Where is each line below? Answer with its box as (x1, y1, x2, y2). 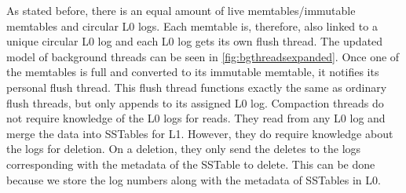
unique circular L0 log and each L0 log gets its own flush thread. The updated (6, 33, 383, 49)
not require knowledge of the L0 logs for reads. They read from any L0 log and (6, 110, 386, 126)
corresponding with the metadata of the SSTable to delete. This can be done (6, 155, 375, 172)
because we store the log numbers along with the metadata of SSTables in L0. (6, 171, 381, 188)
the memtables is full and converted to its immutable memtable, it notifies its (6, 64, 379, 80)
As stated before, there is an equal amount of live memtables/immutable (6, 2, 356, 18)
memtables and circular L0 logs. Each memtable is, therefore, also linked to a (6, 17, 378, 34)
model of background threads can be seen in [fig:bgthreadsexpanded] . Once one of (6, 48, 400, 64)
